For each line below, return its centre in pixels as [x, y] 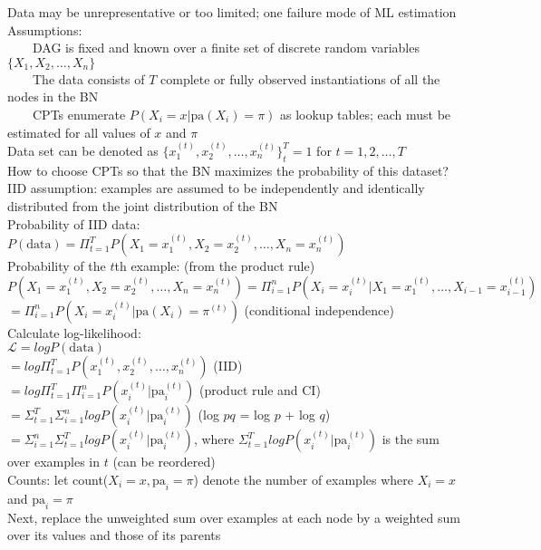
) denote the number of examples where [304, 479]
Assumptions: [45, 29]
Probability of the [57, 266]
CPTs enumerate [79, 114]
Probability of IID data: [74, 223]
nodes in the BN [53, 96]
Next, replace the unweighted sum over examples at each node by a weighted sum [234, 517]
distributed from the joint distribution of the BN [143, 205]
